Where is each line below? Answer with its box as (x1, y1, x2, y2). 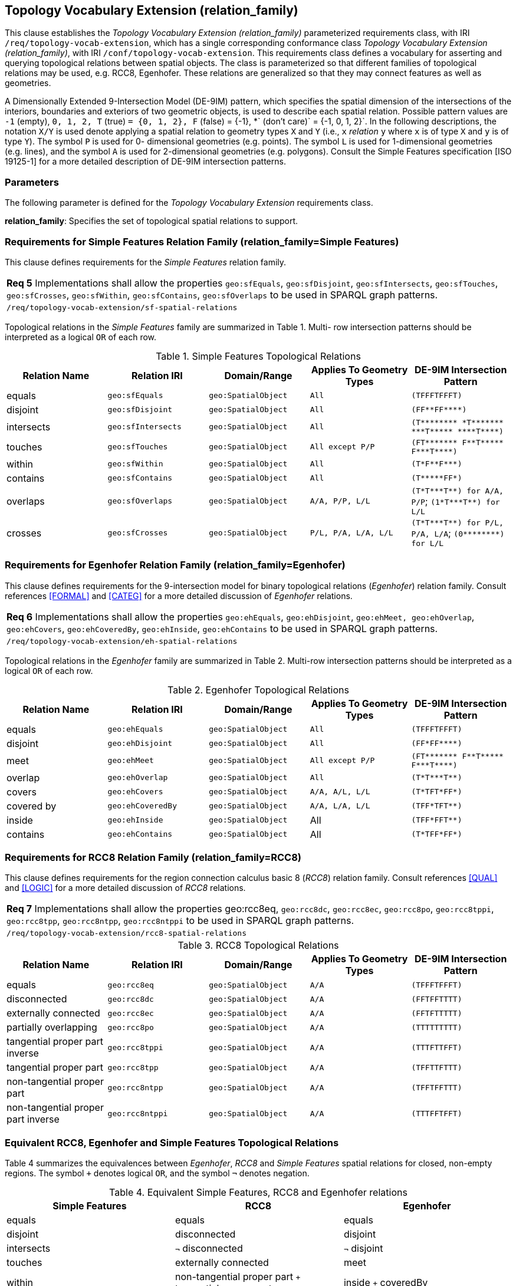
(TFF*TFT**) (411, 801, 462, 811)
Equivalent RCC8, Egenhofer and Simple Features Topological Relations (5, 1136, 339, 1149)
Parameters (5, 176, 59, 188)
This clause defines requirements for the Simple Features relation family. (5, 256, 287, 267)
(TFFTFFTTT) (411, 1083, 462, 1092)
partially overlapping (6, 1021, 97, 1034)
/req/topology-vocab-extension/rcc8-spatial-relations (6, 929, 247, 938)
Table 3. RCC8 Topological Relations (178, 939, 339, 952)
